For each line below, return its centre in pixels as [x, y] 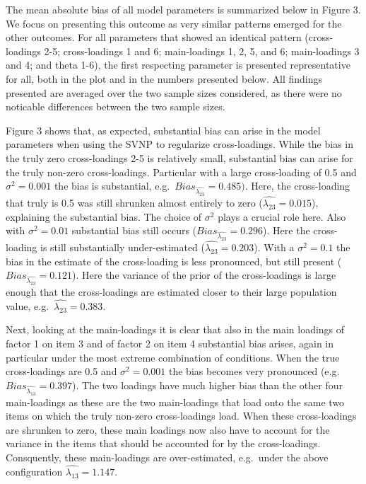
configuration [34, 471]
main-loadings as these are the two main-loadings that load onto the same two [175, 402]
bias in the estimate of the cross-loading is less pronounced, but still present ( [174, 261]
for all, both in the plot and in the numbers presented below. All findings [164, 78]
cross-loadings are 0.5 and [61, 371]
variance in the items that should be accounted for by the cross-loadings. [163, 443]
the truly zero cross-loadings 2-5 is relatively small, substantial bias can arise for [179, 157]
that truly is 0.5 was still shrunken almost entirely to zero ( [134, 203]
